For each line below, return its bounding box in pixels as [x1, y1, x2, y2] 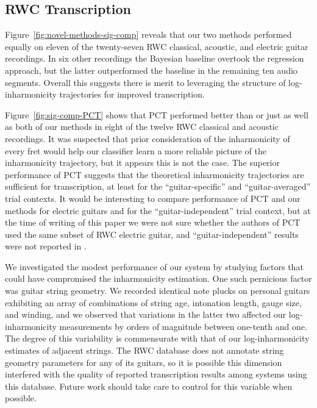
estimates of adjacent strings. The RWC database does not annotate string [5, 344, 284, 357]
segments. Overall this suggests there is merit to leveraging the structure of [5, 76, 286, 88]
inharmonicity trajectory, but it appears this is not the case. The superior [5, 156, 280, 169]
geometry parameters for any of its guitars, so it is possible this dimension [5, 356, 282, 368]
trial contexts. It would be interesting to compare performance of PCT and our [5, 191, 301, 204]
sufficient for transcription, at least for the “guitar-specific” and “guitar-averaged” [5, 180, 311, 193]
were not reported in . [5, 240, 87, 252]
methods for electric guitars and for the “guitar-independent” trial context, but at [5, 204, 311, 217]
